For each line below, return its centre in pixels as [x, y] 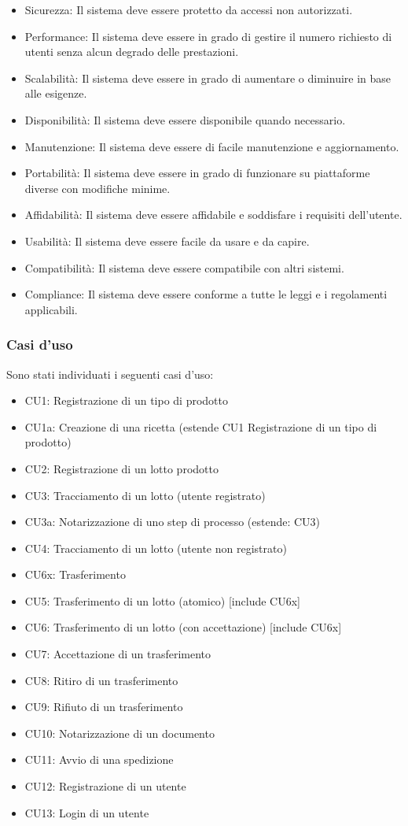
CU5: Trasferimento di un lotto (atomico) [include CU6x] [162, 600]
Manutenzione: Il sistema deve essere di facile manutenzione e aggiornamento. [212, 146]
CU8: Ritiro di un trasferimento [101, 680]
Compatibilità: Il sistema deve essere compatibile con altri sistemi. [184, 267]
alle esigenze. [56, 93]
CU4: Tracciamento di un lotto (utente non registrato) [156, 548]
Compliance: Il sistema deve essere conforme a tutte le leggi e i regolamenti [206, 294]
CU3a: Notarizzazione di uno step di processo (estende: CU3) [173, 522]
